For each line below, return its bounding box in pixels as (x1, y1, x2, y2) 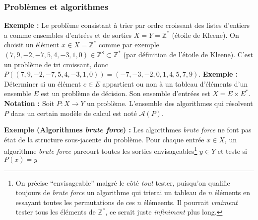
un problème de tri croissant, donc (4, 59, 108, 69)
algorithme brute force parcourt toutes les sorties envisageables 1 (4, 144, 197, 156)
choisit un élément (4, 39, 60, 50)
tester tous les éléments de (15, 207, 96, 217)
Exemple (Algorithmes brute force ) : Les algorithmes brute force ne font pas (4, 124, 252, 135)
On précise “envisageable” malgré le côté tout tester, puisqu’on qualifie (15, 177, 230, 188)
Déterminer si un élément (4, 78, 81, 89)
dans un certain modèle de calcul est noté (10, 108, 137, 118)
